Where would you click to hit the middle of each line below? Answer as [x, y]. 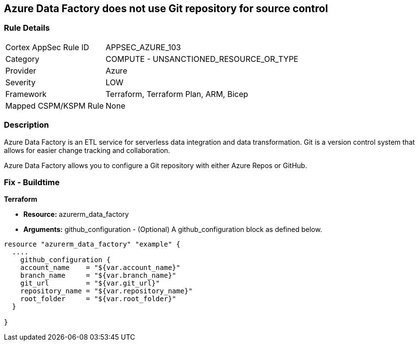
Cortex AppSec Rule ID [47, 47]
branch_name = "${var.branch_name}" [98, 276]
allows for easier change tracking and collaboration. [87, 150]
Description [27, 125]
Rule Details [27, 28]
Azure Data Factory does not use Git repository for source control [166, 9]
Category [22, 59]
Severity [20, 82]
